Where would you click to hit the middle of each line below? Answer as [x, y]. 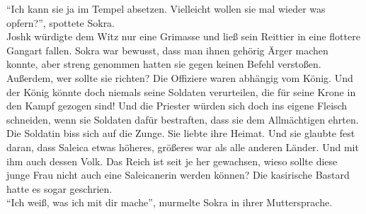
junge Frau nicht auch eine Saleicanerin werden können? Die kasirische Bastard [178, 175]
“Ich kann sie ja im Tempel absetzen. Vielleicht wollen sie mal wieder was [166, 8]
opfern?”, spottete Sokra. [61, 22]
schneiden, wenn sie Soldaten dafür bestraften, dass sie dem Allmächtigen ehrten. [183, 119]
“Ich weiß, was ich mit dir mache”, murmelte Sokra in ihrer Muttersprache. [170, 202]
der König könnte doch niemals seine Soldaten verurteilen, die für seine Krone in [181, 91]
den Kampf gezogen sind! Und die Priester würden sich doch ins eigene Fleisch [177, 106]
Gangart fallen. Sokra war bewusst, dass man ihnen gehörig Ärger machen [167, 50]
